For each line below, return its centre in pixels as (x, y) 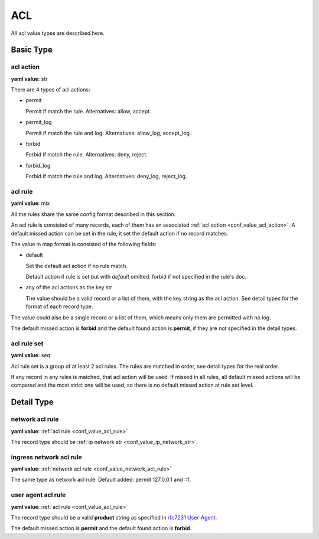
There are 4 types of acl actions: (51, 90)
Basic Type (32, 50)
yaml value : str (29, 79)
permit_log (39, 122)
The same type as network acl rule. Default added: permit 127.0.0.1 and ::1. (101, 480)
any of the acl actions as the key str (69, 288)
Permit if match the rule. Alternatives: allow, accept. (88, 111)
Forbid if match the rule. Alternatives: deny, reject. (87, 155)
